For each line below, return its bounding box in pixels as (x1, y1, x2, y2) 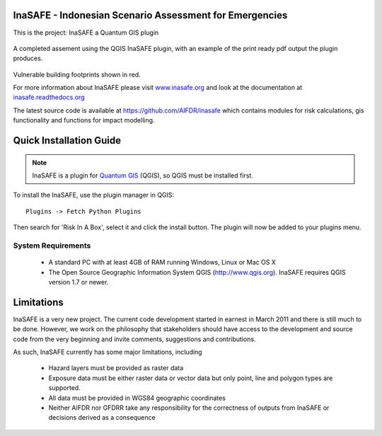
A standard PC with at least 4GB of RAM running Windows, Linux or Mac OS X (48, 258, 276, 267)
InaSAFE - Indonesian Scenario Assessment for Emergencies (13, 9, 288, 21)
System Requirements (13, 241, 91, 251)
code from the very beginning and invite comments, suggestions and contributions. (13, 335, 256, 343)
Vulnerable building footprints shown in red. (13, 70, 141, 79)
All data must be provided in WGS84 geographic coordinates (48, 394, 226, 402)
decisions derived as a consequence (48, 413, 156, 422)
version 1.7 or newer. (48, 277, 109, 286)
